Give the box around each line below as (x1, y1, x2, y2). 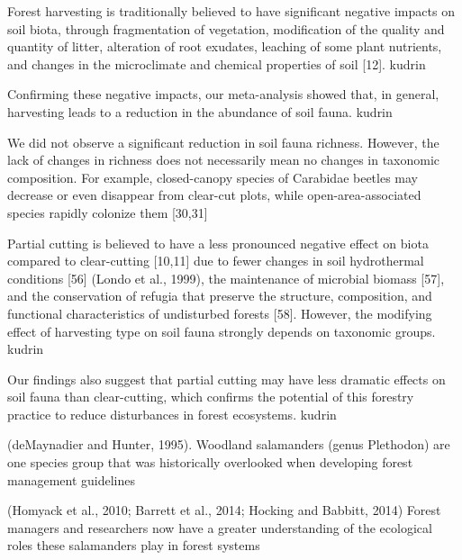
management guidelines (7, 470, 136, 489)
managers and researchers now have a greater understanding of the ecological (7, 518, 432, 537)
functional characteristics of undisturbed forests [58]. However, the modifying (7, 303, 432, 322)
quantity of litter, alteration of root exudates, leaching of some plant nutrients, (7, 37, 442, 56)
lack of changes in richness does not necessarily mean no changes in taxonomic (7, 150, 440, 169)
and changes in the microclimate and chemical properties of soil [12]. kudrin (7, 54, 426, 73)
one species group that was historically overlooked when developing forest (7, 453, 413, 472)
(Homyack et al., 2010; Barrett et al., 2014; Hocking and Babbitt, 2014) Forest (7, 501, 441, 519)
